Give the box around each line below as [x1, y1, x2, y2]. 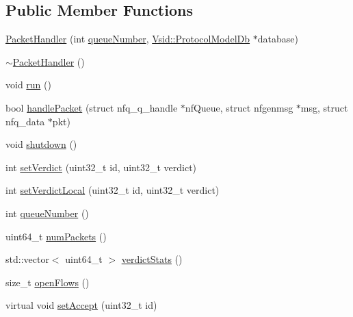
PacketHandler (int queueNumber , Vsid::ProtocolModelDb [5, 31, 250, 46]
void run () [5, 77, 51, 92]
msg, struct [300, 100, 348, 114]
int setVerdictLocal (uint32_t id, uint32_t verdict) [5, 183, 220, 197]
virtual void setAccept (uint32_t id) [5, 298, 157, 312]
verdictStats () [121, 252, 183, 266]
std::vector [5, 252, 49, 266]
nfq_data [5, 114, 45, 128]
